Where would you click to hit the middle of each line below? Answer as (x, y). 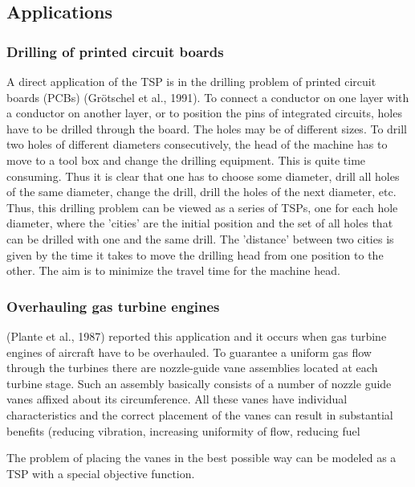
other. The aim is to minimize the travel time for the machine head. (173, 270)
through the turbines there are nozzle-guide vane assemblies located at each (192, 368)
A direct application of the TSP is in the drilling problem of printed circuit (191, 81)
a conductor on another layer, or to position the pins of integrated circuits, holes (204, 113)
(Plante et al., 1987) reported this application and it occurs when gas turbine (197, 336)
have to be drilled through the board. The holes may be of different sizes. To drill (207, 128)
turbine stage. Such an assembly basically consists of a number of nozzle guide (199, 383)
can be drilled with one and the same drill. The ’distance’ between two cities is (200, 238)
